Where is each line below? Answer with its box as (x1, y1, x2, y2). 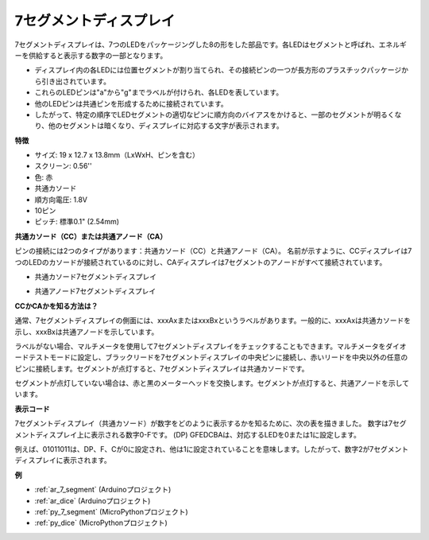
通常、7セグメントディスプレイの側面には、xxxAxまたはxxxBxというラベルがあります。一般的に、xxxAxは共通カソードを (14, 316, 412, 325)
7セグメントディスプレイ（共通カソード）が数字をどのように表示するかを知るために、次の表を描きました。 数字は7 (14, 418, 393, 429)
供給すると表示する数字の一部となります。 (28, 50, 168, 60)
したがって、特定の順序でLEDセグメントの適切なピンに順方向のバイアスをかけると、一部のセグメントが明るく (34, 110, 395, 119)
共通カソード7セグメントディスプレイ (34, 271, 157, 282)
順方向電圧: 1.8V (34, 195, 87, 204)
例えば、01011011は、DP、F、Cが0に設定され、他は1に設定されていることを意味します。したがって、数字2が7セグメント (14, 445, 409, 454)
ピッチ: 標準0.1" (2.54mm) (34, 217, 119, 227)
